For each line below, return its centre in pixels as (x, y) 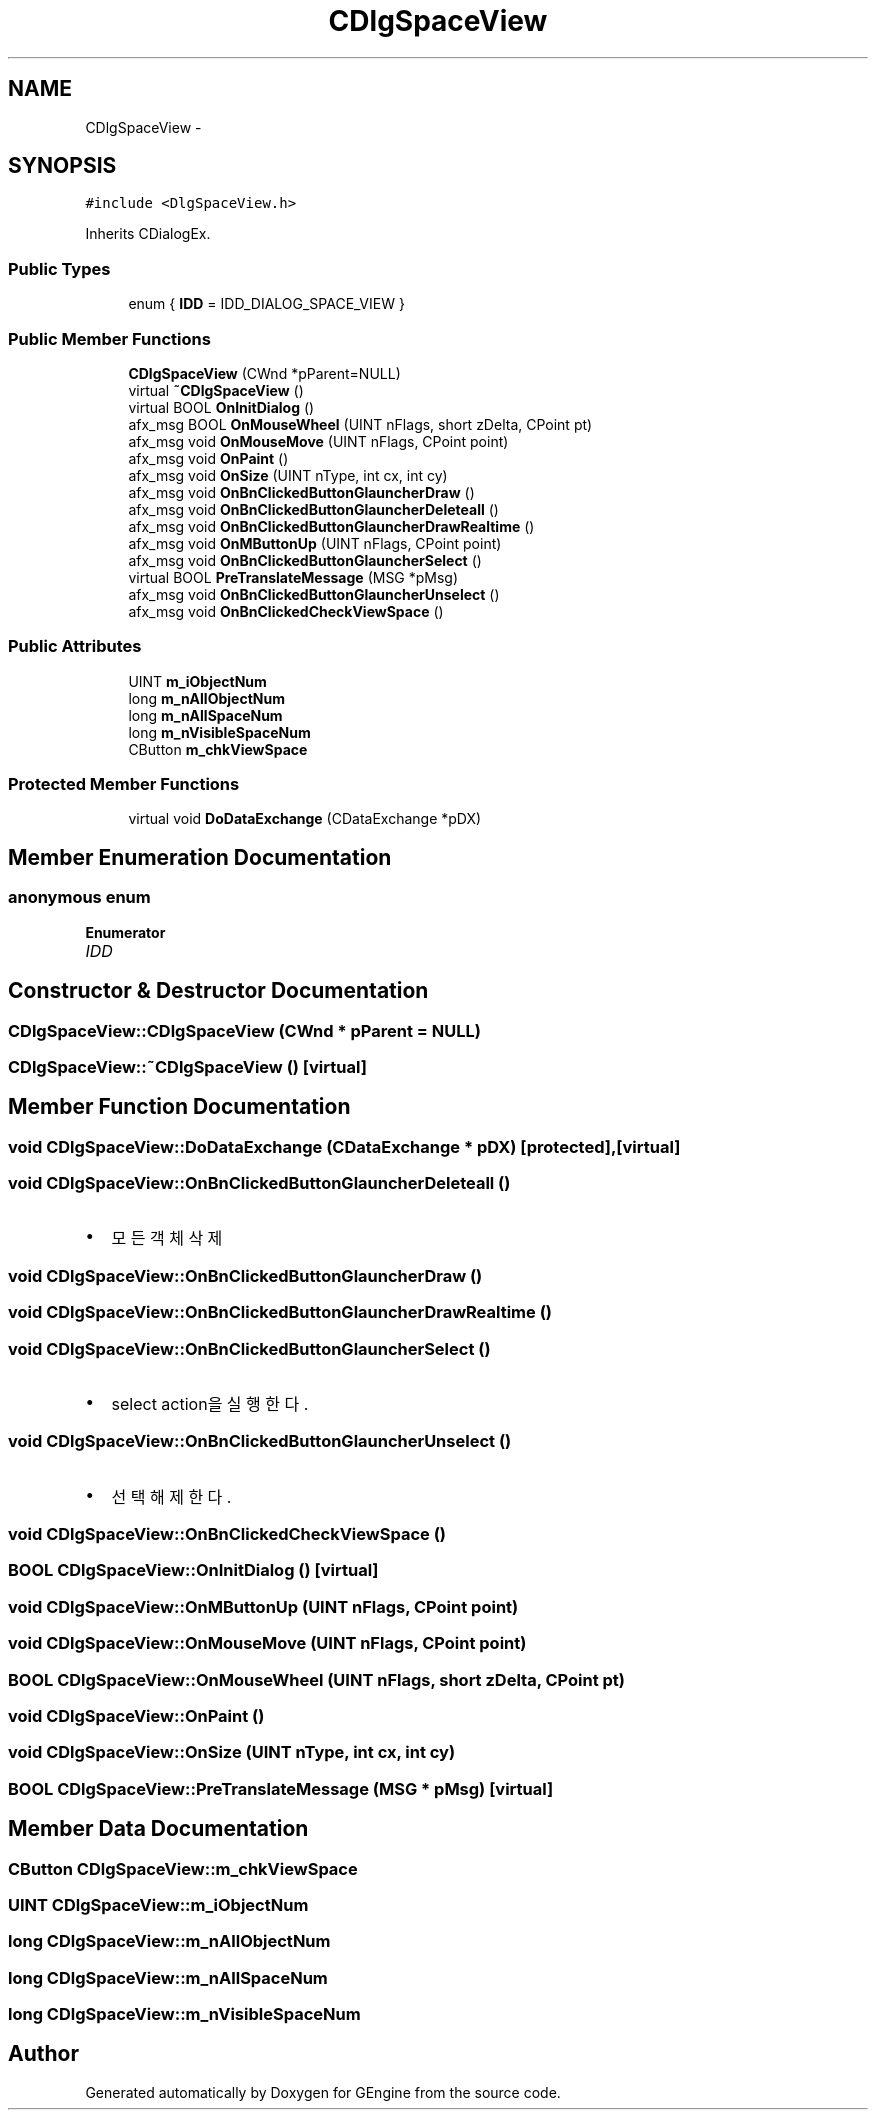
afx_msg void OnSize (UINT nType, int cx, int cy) (288, 475)
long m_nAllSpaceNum (205, 715)
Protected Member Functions (124, 784)
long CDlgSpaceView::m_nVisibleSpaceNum (184, 2014)
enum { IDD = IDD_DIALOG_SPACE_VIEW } (266, 304)
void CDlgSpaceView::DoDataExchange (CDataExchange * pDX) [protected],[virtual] (344, 1146)
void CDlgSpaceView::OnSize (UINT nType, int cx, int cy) (232, 1752)
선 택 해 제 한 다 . (171, 1496)
